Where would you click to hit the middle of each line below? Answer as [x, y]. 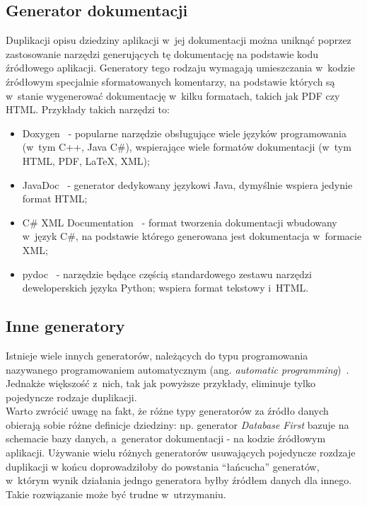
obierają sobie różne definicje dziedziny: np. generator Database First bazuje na [177, 424]
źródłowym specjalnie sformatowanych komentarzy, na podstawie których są [170, 81]
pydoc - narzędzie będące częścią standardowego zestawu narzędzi [167, 274]
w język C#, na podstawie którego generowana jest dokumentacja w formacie [192, 236]
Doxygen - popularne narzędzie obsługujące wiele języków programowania [184, 133]
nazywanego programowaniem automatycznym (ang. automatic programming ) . [177, 369]
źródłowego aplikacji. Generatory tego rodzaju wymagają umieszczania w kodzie [180, 68]
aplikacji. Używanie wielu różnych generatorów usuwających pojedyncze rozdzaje [181, 453]
